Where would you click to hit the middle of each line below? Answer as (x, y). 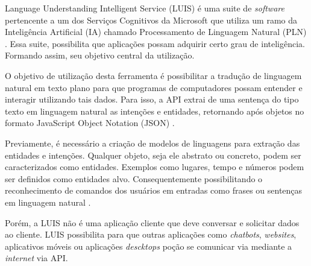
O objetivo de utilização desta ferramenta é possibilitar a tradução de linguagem (153, 75)
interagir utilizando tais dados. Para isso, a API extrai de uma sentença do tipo (152, 99)
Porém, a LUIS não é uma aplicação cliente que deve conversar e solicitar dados (152, 222)
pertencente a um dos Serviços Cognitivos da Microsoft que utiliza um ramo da (151, 20)
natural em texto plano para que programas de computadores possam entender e (154, 87)
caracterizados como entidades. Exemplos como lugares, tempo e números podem (155, 167)
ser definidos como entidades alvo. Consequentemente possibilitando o (134, 178)
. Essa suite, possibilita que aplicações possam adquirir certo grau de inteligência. (155, 43)
